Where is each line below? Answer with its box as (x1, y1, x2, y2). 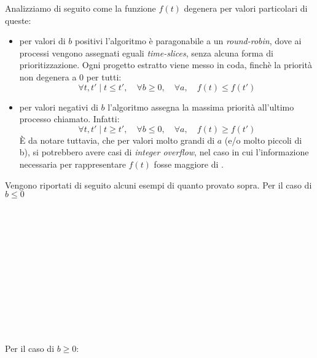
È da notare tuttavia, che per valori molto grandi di (19, 133, 215, 146)
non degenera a (19, 70, 77, 83)
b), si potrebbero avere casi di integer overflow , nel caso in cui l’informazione (19, 146, 309, 158)
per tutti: (86, 70, 122, 83)
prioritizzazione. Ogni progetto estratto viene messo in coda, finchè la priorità (19, 58, 312, 71)
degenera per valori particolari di (184, 2, 308, 14)
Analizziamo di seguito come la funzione (5, 2, 156, 14)
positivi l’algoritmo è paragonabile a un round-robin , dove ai (74, 34, 302, 47)
